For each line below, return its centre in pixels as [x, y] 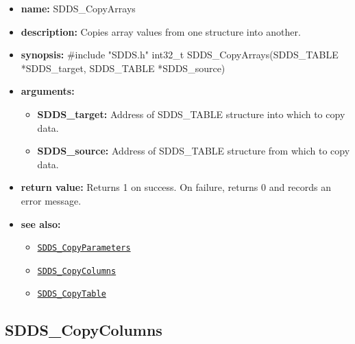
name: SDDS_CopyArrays [78, 8]
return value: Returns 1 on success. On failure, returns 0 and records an [176, 187]
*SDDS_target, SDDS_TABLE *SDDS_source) [123, 68]
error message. [51, 200]
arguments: [48, 91]
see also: [41, 223]
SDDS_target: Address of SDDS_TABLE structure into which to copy [191, 114]
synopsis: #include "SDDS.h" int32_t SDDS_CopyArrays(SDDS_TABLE [180, 55]
